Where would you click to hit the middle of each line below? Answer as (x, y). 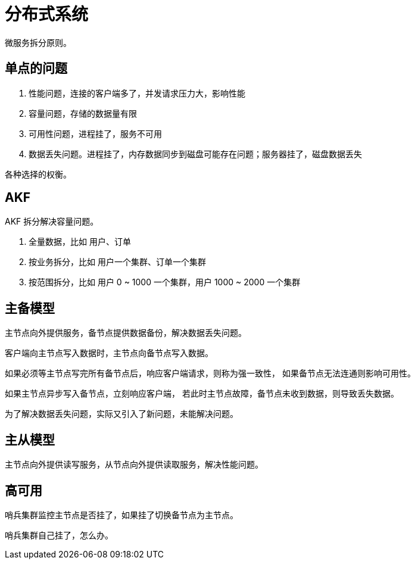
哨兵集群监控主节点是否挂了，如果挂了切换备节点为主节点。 (121, 515)
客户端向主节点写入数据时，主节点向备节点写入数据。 (109, 353)
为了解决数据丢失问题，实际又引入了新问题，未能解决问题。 (121, 414)
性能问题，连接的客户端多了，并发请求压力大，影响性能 (137, 93)
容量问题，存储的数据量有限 (83, 113)
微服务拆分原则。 (38, 42)
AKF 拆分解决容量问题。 (52, 222)
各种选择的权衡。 (38, 174)
